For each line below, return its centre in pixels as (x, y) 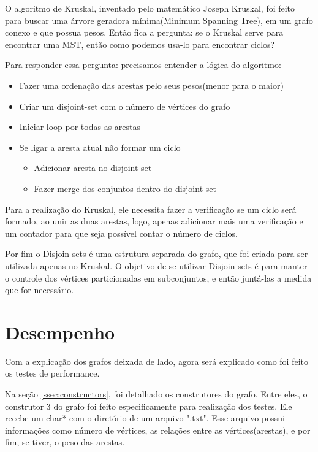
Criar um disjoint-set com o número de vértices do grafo (125, 106)
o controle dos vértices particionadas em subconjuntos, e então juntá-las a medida (158, 278)
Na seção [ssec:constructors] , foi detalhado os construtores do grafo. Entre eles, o (156, 394)
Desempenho (60, 331)
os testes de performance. (52, 373)
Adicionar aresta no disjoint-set (93, 168)
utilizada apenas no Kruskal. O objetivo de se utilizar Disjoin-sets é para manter (156, 265)
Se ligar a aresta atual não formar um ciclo (100, 147)
